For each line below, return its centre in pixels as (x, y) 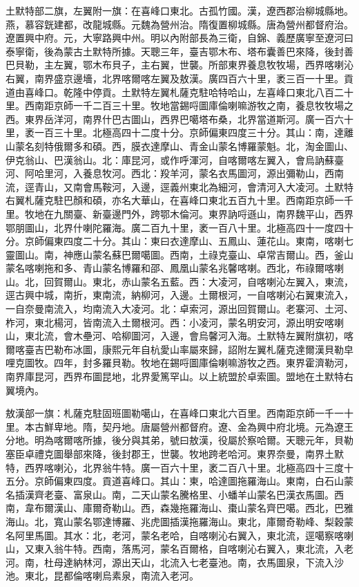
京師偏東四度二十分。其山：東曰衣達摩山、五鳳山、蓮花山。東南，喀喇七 (189, 241)
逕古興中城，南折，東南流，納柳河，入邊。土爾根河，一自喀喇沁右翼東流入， (179, 295)
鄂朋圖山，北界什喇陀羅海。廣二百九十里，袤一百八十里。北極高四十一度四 (175, 227)
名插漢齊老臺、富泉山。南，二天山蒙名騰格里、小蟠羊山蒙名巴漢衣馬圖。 (170, 494)
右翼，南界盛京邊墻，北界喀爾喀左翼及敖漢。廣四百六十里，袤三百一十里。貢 (179, 78)
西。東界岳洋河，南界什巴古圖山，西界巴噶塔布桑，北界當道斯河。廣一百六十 (179, 119)
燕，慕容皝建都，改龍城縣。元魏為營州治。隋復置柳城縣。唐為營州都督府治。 (179, 24)
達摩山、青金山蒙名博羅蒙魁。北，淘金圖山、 (252, 146)
